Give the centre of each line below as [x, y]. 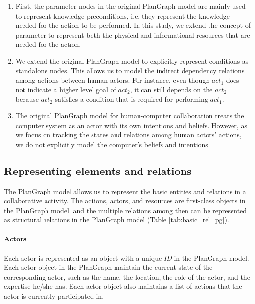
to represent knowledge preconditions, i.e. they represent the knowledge [122, 15]
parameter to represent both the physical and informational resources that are [133, 34]
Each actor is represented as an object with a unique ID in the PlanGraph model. [127, 257]
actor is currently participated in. [54, 296]
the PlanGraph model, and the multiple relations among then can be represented [126, 210]
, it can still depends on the [171, 89]
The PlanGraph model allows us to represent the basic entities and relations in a [125, 191]
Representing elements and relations [98, 170]
